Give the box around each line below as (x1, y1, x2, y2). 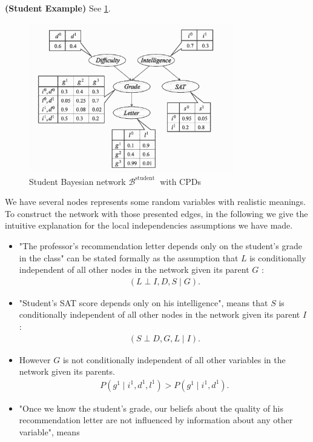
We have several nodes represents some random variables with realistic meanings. (5, 195, 306, 208)
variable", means (19, 426, 80, 438)
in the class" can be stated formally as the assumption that (19, 251, 239, 264)
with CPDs (160, 175, 201, 187)
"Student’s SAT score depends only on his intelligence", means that (19, 296, 268, 309)
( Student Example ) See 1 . (5, 2, 111, 14)
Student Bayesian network (29, 175, 126, 187)
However (19, 353, 51, 366)
